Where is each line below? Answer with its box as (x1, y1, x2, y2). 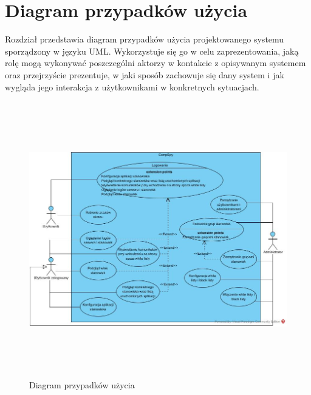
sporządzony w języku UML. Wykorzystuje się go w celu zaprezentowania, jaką (5, 44, 299, 57)
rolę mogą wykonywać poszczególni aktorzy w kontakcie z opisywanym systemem (5, 56, 306, 69)
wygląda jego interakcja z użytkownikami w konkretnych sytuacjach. (5, 80, 259, 93)
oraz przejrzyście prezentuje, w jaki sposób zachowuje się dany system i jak (5, 68, 284, 81)
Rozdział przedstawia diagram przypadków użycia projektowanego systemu (5, 33, 284, 46)
